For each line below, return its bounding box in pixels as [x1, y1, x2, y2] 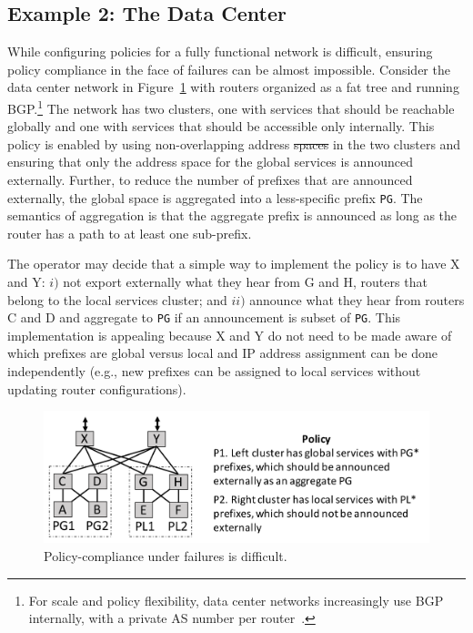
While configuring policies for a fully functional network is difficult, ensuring [7, 42, 433, 61]
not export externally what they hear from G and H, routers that [63, 272, 428, 291]
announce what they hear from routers [249, 290, 465, 309]
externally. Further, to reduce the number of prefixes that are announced [7, 170, 413, 189]
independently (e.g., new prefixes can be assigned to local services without [7, 362, 421, 381]
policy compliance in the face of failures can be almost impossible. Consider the [7, 59, 450, 78]
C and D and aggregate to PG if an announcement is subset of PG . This [7, 308, 401, 327]
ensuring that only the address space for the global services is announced [7, 152, 413, 171]
